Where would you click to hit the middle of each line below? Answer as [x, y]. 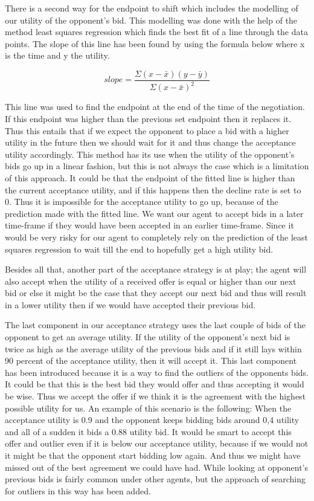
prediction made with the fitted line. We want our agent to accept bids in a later [154, 213]
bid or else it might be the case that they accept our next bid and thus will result [156, 293]
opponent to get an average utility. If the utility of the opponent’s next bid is [148, 337]
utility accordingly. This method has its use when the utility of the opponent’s [150, 154]
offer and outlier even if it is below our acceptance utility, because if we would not [157, 443]
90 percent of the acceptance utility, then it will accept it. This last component [151, 360]
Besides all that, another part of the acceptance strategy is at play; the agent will [156, 269]
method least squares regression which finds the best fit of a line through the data [156, 32]
